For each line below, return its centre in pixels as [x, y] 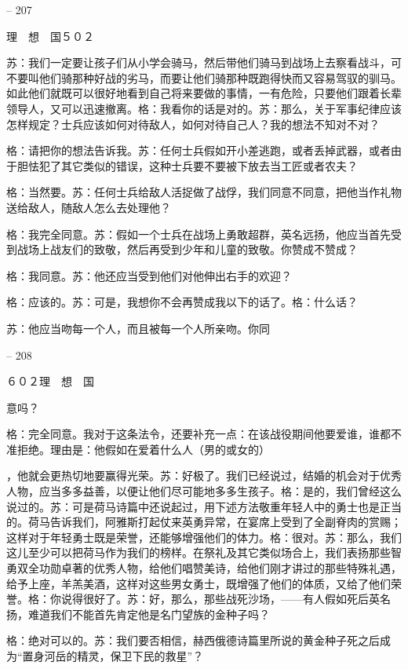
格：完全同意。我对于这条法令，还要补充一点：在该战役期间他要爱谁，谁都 [199, 434]
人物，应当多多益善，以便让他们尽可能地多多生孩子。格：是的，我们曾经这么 [204, 491]
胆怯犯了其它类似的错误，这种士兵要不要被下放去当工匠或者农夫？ [187, 165]
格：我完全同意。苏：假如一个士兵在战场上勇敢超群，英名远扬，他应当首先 [199, 234]
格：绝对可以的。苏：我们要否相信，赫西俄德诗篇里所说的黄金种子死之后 [193, 640]
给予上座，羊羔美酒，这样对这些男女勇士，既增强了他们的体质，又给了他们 [199, 583]
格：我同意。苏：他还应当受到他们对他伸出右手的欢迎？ [149, 275]
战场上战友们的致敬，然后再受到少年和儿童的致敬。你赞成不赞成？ [187, 249]
